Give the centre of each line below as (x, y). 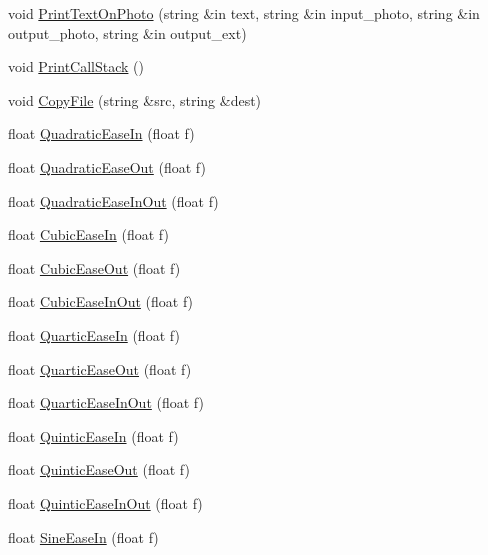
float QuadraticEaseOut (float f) (107, 166)
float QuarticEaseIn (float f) (94, 334)
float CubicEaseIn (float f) (88, 234)
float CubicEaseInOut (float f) (101, 301)
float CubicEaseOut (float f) (94, 267)
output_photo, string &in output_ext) (127, 32)
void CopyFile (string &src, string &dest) (135, 99)
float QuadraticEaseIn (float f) (101, 133)
